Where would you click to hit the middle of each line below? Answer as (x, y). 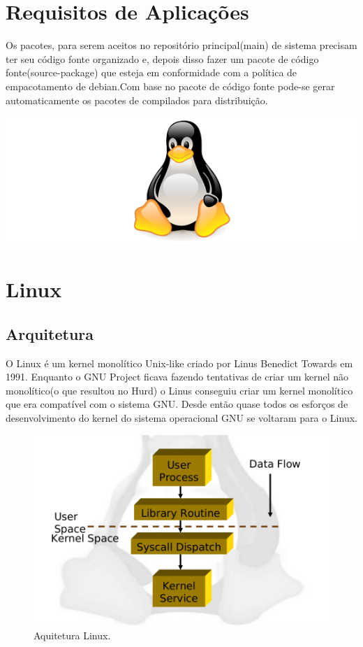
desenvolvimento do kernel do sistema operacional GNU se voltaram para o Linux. (181, 417)
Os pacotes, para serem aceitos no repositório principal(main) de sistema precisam (181, 45)
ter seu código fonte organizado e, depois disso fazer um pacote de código (162, 58)
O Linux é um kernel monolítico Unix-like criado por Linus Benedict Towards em (179, 363)
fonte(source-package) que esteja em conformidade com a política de (151, 72)
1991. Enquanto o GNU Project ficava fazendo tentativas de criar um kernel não (177, 377)
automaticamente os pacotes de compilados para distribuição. (137, 100)
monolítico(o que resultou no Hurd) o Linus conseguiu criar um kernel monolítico (179, 390)
